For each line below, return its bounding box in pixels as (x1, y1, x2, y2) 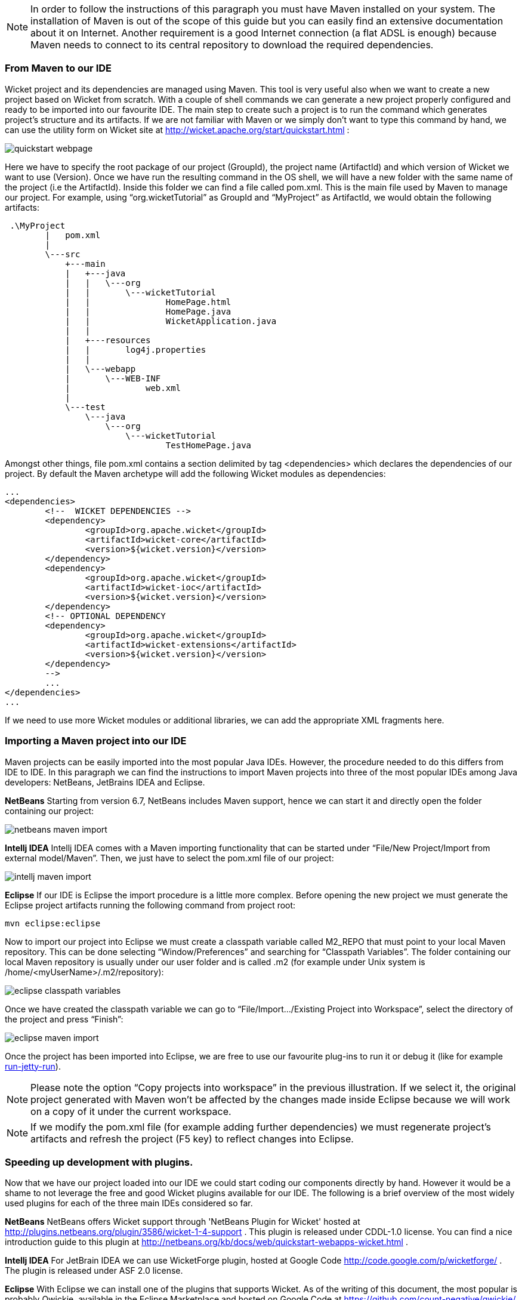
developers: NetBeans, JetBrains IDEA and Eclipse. (5, 777, 205, 787)
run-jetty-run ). (5, 1061, 61, 1071)
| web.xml (65, 383, 181, 393)
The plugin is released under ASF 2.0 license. (5, 1265, 183, 1276)
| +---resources (65, 335, 151, 345)
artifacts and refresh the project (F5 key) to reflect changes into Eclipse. (30, 1132, 354, 1145)
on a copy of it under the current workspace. (30, 1105, 231, 1117)
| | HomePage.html (65, 297, 231, 307)
